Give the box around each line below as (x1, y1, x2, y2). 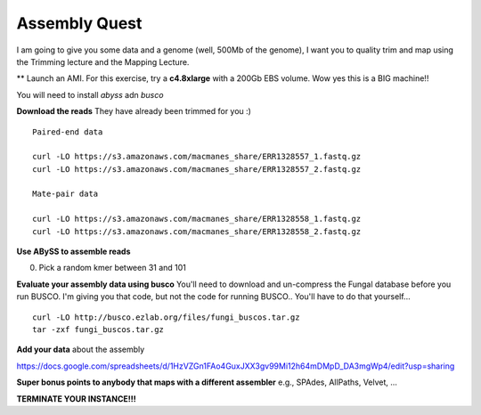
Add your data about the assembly (16, 344, 145, 355)
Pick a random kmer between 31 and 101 (38, 263, 187, 273)
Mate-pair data (32, 189, 99, 199)
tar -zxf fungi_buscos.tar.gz (32, 324, 165, 334)
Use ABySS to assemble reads (16, 246, 131, 257)
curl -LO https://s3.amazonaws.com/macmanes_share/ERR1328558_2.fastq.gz (32, 226, 362, 236)
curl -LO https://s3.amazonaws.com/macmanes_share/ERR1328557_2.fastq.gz (32, 164, 362, 174)
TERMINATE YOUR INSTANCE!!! (16, 393, 137, 404)
